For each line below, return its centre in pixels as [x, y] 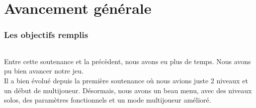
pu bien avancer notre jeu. [44, 71]
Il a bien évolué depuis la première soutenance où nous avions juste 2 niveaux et [126, 81]
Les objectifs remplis [46, 35]
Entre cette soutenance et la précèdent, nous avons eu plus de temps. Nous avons [128, 61]
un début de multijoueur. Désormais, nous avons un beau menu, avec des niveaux [128, 90]
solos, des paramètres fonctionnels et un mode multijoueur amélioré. [108, 100]
